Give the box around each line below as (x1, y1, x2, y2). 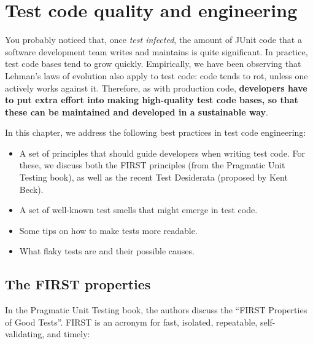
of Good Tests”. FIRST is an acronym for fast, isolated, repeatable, (5, 315, 258, 328)
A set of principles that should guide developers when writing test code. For (19, 146, 305, 159)
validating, (5, 327, 45, 340)
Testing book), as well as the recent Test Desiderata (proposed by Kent (19, 171, 288, 184)
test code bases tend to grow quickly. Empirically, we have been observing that (5, 57, 301, 70)
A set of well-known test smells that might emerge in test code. (19, 203, 258, 216)
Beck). (19, 182, 44, 195)
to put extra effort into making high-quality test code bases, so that (5, 93, 298, 106)
